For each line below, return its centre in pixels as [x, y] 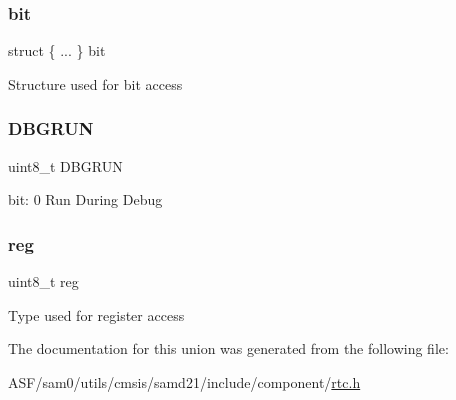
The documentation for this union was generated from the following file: [228, 348]
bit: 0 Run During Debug [85, 199]
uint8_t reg [43, 281]
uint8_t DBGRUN [65, 165]
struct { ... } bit [57, 50]
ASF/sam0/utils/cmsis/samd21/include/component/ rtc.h [184, 381]
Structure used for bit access [95, 83]
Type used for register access [96, 314]
